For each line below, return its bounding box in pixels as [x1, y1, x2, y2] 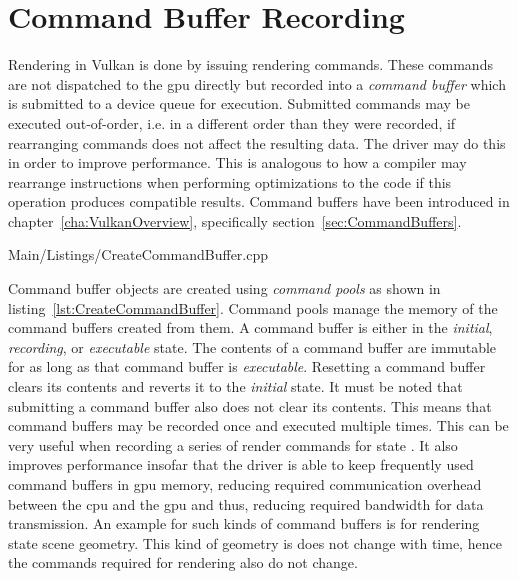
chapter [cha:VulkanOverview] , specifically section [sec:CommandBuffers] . [8, 210, 462, 231]
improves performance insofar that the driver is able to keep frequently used [8, 454, 474, 475]
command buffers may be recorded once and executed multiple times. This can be [8, 415, 509, 436]
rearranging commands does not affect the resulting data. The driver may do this [8, 132, 506, 153]
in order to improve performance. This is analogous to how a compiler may [8, 152, 467, 173]
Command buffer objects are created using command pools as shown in [8, 278, 441, 299]
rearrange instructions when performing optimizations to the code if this [8, 171, 452, 192]
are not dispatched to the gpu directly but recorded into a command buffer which [8, 73, 506, 94]
